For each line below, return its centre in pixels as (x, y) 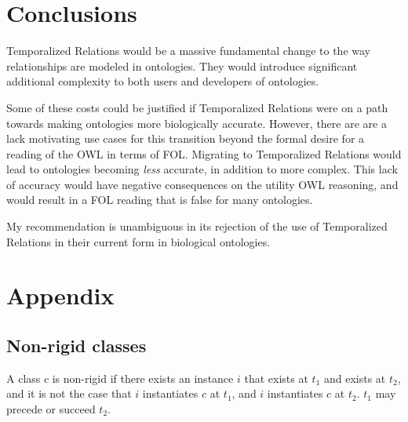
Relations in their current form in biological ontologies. (138, 241)
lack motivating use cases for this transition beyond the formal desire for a (186, 138)
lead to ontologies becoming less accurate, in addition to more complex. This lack (202, 169)
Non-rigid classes (76, 346)
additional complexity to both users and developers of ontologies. (163, 81)
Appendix (60, 295)
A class (24, 378)
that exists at (276, 378)
